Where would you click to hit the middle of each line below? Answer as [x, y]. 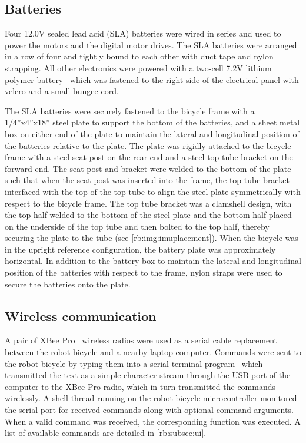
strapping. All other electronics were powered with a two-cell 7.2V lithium [138, 67]
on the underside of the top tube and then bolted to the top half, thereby [137, 226]
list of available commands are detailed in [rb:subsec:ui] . [106, 433]
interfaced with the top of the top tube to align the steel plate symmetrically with [153, 191]
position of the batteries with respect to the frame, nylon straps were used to [144, 272]
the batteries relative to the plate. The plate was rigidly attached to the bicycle [148, 145]
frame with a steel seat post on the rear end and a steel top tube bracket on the [149, 157]
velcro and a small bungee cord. [62, 91]
